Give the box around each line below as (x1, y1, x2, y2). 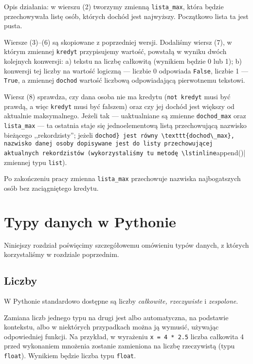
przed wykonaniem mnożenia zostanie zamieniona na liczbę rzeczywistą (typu (4, 341, 235, 351)
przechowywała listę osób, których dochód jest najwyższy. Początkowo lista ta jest (4, 11, 249, 21)
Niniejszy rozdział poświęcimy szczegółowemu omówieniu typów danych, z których (4, 239, 249, 250)
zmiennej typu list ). (4, 157, 67, 167)
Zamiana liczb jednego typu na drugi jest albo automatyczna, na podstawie (4, 312, 229, 322)
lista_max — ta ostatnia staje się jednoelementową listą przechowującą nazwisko (4, 120, 247, 130)
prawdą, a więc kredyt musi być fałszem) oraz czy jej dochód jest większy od (4, 101, 235, 111)
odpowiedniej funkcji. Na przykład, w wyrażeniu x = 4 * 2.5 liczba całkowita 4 (4, 331, 244, 341)
